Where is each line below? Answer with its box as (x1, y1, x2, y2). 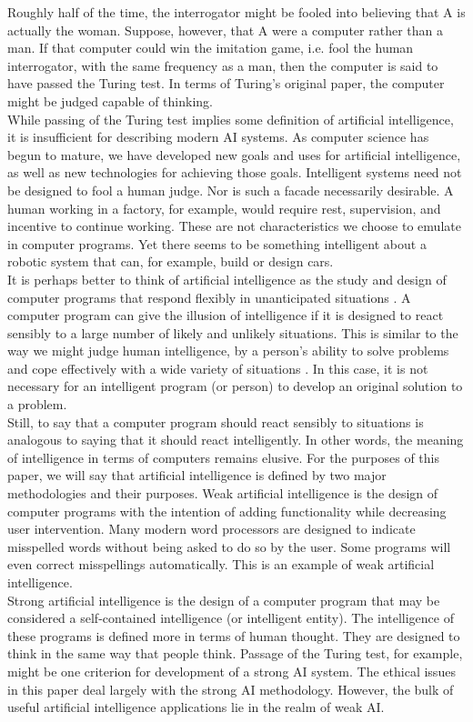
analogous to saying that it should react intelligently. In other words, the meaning (7, 430, 464, 449)
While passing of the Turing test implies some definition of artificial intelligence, (7, 109, 454, 128)
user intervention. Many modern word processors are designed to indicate (7, 519, 416, 538)
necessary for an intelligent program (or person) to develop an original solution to (7, 376, 463, 396)
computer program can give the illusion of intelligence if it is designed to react (7, 306, 444, 325)
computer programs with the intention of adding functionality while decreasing (7, 501, 447, 520)
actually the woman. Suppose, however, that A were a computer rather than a (7, 20, 443, 39)
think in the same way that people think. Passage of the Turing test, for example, (7, 644, 463, 663)
